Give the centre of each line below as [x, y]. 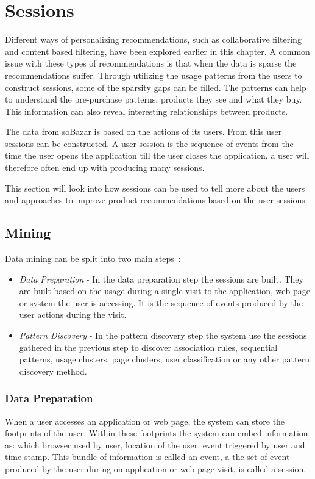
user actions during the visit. [73, 315]
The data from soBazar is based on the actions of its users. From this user [143, 131]
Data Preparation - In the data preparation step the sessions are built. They [161, 279]
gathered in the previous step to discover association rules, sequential [148, 347]
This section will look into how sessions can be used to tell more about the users [155, 188]
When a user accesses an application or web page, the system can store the [145, 421]
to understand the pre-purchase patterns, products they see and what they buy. [154, 99]
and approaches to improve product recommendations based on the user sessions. [156, 200]
